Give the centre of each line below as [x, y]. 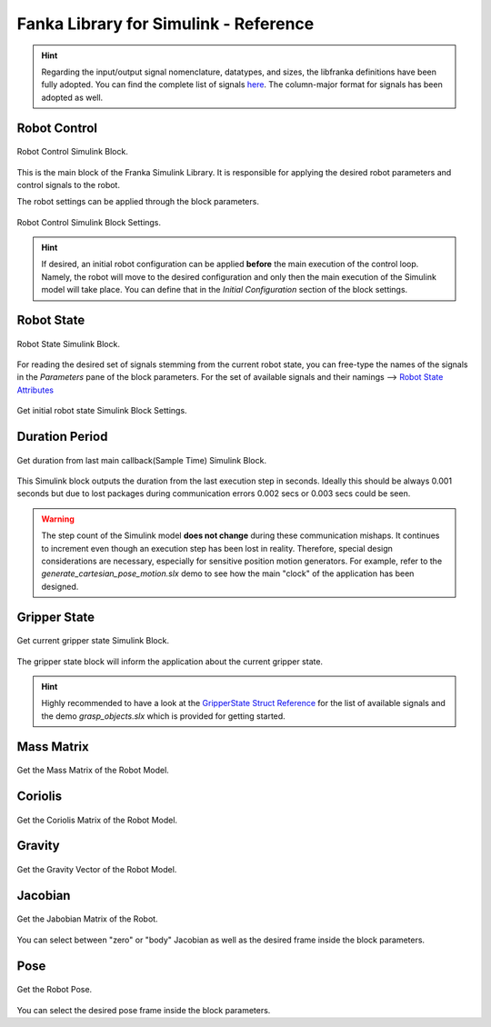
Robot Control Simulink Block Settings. [89, 222]
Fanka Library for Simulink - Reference [165, 24]
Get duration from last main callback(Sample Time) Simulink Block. [142, 460]
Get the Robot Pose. [55, 990]
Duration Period [62, 437]
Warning [58, 519]
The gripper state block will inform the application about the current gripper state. [170, 661]
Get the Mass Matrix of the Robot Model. [93, 770]
